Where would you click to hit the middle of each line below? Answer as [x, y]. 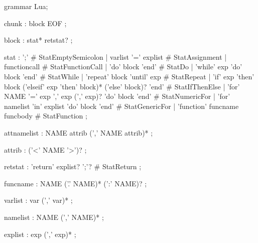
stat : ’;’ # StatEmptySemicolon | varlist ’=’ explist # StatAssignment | [115, 56]
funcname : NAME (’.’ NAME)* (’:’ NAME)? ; [76, 183]
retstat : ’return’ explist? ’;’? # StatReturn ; [73, 166]
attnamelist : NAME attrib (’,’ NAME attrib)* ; [79, 132]
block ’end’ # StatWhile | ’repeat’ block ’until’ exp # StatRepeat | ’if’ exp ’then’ [129, 76]
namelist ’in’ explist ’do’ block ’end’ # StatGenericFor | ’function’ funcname [121, 106]
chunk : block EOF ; [35, 23]
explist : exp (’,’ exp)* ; [40, 234]
